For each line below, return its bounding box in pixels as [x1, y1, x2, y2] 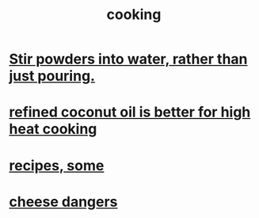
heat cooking [9, 120, 97, 138]
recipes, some [9, 156, 105, 174]
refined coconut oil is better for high [9, 103, 251, 121]
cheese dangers [9, 193, 118, 211]
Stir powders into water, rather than [9, 50, 248, 68]
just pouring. [9, 67, 96, 85]
